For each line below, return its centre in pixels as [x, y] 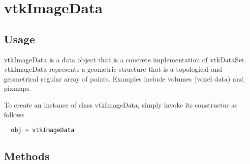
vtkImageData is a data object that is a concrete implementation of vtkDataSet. [125, 59]
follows [14, 114]
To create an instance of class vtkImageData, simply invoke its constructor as [121, 104]
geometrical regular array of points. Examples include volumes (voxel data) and [124, 78]
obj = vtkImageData [43, 130]
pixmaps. [17, 88]
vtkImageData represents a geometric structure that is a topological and [113, 69]
